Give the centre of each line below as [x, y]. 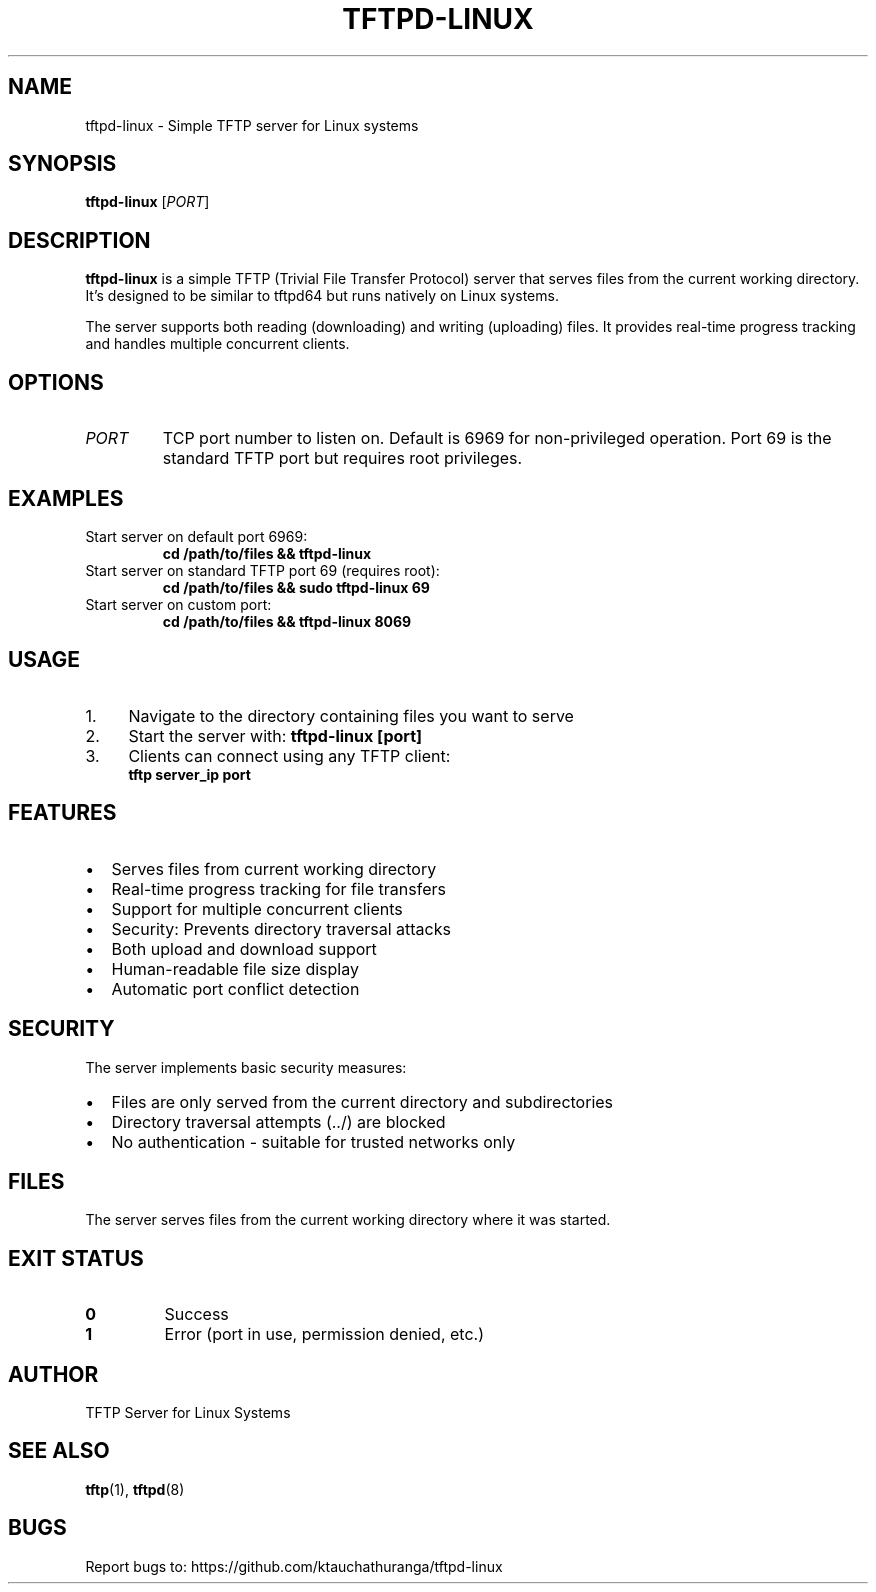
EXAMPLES [66, 498]
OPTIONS [56, 382]
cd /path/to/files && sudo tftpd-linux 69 [296, 587]
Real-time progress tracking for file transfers [278, 888]
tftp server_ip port [189, 774]
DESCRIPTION [79, 240]
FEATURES [62, 813]
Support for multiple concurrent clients [257, 908]
